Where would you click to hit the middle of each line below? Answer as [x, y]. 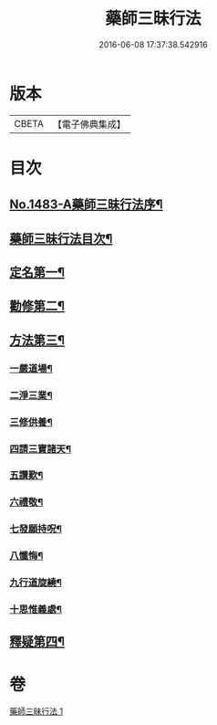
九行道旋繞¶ [36, 583]
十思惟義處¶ [36, 610]
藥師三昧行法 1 [36, 711]
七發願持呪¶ [36, 529]
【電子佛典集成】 [89, 124]
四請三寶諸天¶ [40, 448]
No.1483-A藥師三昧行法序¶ [86, 205]
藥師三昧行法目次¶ [61, 238]
